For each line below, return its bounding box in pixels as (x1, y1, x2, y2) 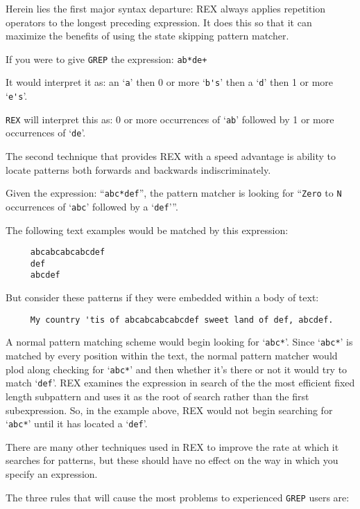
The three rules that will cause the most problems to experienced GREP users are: (6, 490, 350, 504)
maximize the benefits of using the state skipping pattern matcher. (6, 28, 289, 43)
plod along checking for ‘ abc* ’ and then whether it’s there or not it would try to (6, 361, 348, 376)
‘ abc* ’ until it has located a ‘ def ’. (6, 416, 148, 431)
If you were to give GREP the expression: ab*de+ (6, 51, 207, 66)
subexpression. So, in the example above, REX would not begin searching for (6, 402, 333, 417)
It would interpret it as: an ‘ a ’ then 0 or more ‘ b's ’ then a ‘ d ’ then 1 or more (6, 75, 334, 89)
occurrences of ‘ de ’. (6, 125, 86, 140)
